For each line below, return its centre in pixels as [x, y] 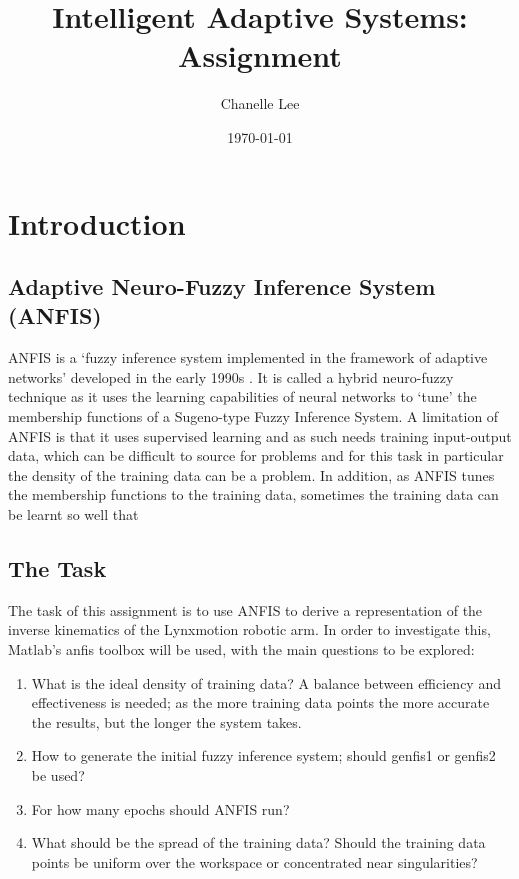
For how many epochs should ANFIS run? [160, 808]
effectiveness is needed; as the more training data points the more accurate [260, 702]
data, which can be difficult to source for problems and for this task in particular [256, 455]
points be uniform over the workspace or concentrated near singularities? [254, 861]
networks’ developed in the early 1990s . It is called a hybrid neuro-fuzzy [231, 376]
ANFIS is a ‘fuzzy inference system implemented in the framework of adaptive [248, 357]
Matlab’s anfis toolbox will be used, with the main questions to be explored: [241, 649]
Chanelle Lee [260, 103]
